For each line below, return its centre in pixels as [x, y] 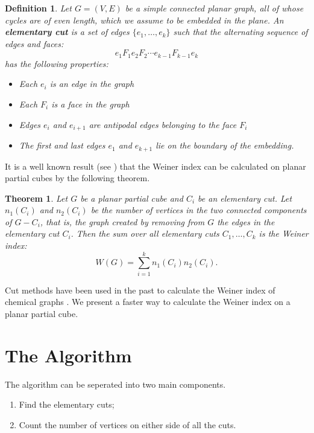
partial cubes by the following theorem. [77, 178]
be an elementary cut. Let [245, 198]
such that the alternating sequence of [240, 32]
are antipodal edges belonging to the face [163, 124]
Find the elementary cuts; [67, 404]
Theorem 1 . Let [36, 198]
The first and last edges [62, 145]
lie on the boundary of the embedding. [225, 145]
